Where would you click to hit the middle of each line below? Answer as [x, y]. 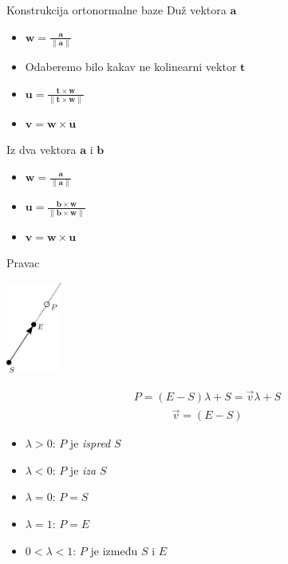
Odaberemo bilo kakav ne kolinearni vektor [131, 66]
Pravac [23, 263]
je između [114, 550]
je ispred [90, 443]
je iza [83, 469]
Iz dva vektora [41, 150]
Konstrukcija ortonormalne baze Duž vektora [116, 10]
